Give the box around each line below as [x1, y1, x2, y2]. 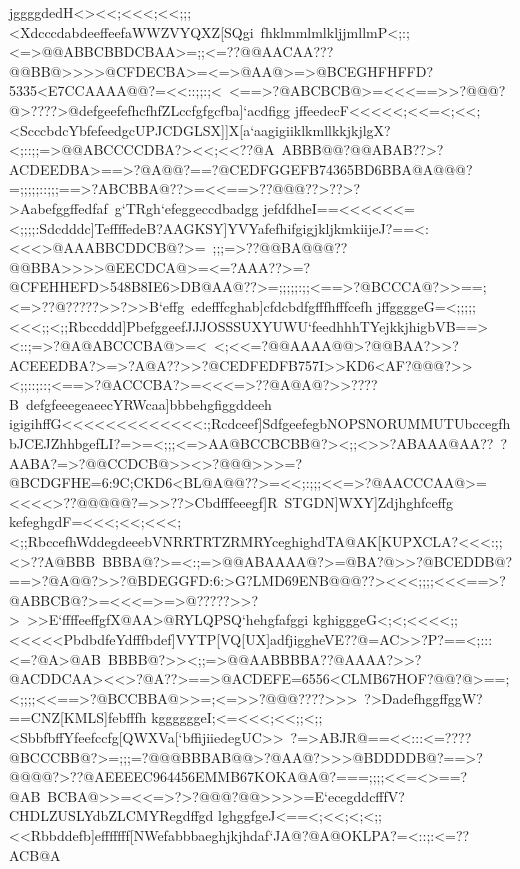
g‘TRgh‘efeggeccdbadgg [114, 197, 259, 218]
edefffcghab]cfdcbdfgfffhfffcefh [191, 295, 373, 316]
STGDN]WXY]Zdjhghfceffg [284, 491, 453, 512]
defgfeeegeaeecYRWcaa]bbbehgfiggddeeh [25, 393, 272, 414]
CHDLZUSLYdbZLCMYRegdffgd [9, 805, 214, 826]
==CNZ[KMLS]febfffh [9, 707, 147, 728]
